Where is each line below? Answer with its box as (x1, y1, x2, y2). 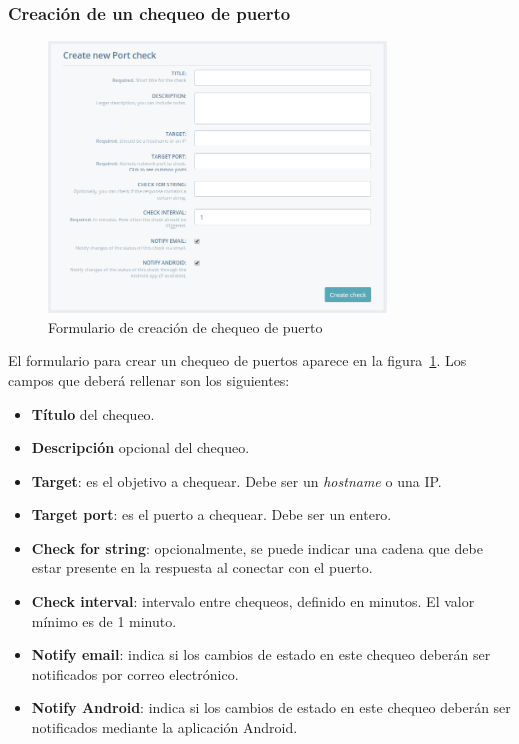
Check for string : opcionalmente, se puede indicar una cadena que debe (31, 537, 483, 558)
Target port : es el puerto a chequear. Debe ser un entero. (31, 504, 392, 525)
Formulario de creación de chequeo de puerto (48, 316, 323, 337)
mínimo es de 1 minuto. (31, 610, 177, 631)
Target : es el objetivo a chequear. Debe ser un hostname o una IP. (31, 470, 442, 491)
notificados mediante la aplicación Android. (31, 717, 298, 738)
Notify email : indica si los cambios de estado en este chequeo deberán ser (31, 644, 491, 665)
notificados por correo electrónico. (31, 663, 239, 684)
